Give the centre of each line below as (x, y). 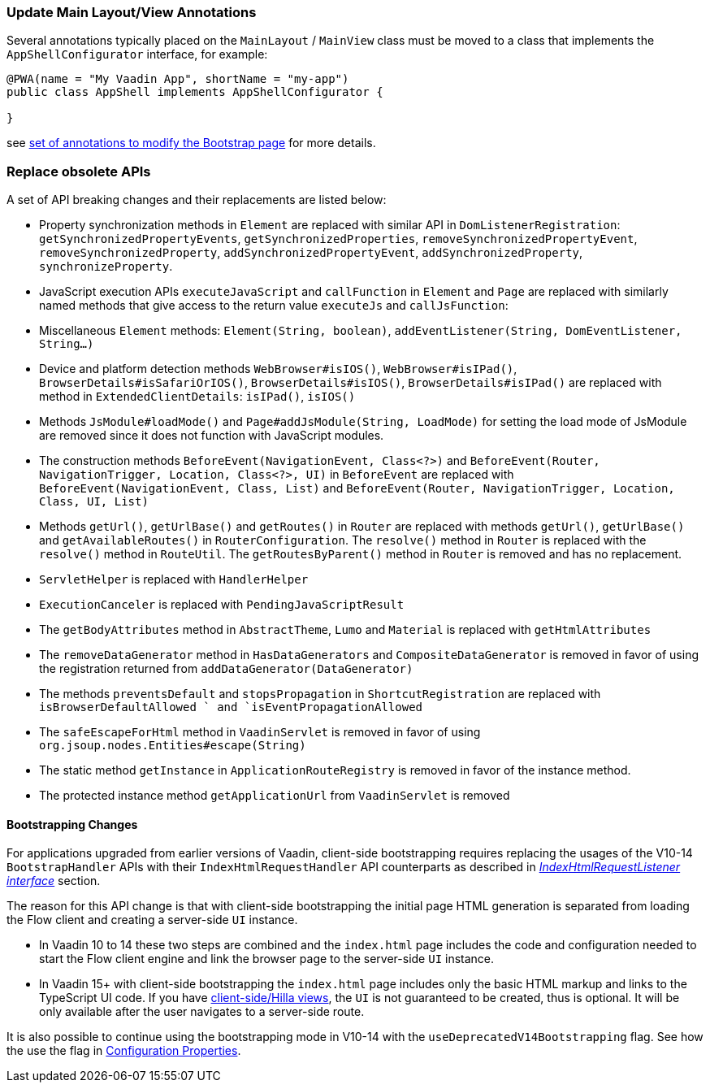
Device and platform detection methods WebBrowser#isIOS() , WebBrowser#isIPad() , (278, 369)
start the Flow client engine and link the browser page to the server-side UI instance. (267, 959)
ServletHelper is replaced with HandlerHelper (174, 579)
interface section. (54, 881)
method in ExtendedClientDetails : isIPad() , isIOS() (197, 397)
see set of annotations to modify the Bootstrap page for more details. (191, 143)
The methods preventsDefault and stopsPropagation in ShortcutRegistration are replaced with (320, 694)
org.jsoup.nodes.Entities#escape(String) (173, 746)
